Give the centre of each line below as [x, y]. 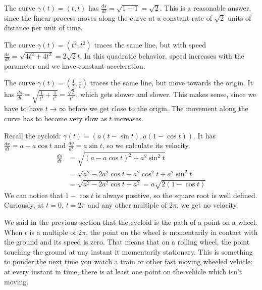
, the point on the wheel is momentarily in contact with [172, 232]
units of [240, 17]
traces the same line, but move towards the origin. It [172, 83]
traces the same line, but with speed [150, 45]
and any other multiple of [127, 205]
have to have [23, 108]
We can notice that [34, 195]
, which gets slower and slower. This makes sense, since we [166, 94]
